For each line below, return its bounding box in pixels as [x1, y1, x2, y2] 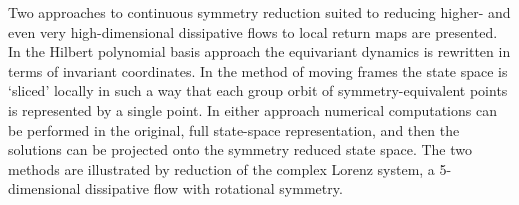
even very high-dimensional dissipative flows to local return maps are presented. [8, 21, 498, 42]
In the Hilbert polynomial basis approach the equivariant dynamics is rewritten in [8, 41, 511, 62]
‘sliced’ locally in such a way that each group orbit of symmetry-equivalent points [8, 80, 508, 101]
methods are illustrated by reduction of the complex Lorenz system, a [8, 158, 435, 179]
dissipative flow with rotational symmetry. [85, 178, 343, 199]
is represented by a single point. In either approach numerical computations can [8, 99, 497, 120]
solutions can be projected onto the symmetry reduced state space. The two [8, 139, 473, 160]
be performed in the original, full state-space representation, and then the [8, 119, 460, 140]
